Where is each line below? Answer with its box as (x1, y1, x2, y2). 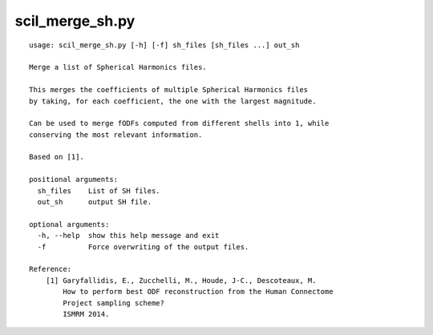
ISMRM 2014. (63, 309, 110, 318)
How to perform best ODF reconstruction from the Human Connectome (63, 287, 334, 297)
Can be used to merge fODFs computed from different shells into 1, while (29, 119, 330, 128)
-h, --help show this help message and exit (37, 231, 220, 240)
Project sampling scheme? (63, 298, 164, 308)
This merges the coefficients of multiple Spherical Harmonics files (29, 85, 309, 95)
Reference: (29, 264, 72, 274)
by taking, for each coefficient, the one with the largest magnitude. (29, 96, 317, 106)
